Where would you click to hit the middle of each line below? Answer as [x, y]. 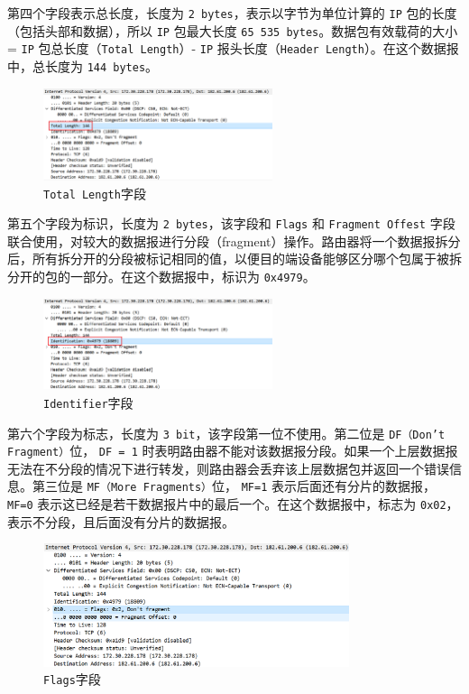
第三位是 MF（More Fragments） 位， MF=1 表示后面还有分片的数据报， [234, 486]
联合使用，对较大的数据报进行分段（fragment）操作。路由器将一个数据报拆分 [234, 241]
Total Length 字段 [95, 193]
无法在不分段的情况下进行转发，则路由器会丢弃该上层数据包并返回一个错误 [228, 468]
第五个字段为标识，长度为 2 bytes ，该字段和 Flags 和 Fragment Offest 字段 [231, 223]
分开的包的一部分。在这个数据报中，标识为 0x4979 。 [161, 277]
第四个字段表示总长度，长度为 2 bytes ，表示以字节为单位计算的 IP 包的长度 [232, 13]
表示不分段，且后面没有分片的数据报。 [121, 521]
